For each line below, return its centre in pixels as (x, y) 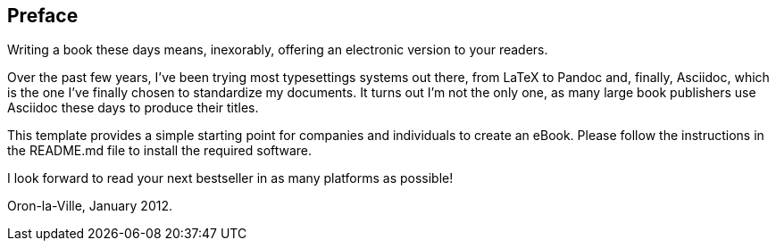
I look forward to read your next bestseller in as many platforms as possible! (230, 178)
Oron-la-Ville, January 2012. (90, 206)
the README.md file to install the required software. (160, 151)
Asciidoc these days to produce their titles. (133, 108)
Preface (43, 16)
